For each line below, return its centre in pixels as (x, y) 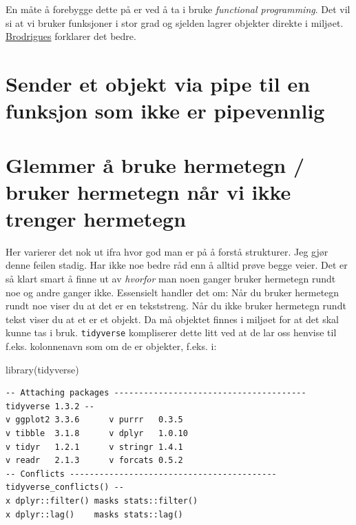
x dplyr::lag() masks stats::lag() (94, 514)
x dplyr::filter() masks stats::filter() (102, 501)
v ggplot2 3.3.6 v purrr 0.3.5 (94, 420)
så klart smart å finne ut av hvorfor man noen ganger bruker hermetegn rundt (171, 279)
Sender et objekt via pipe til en (158, 83)
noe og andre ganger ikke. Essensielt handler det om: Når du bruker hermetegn (172, 292)
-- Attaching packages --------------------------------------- (156, 393)
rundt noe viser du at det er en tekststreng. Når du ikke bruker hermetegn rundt (176, 306)
